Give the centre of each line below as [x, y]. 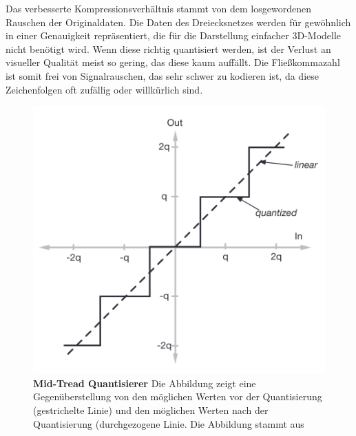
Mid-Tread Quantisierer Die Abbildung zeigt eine [145, 383]
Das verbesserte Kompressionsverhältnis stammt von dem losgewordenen [158, 8]
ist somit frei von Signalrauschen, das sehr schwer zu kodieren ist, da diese [162, 75]
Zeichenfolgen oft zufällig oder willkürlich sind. [104, 89]
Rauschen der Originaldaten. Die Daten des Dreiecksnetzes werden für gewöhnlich [178, 22]
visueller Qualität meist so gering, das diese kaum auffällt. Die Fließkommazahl [173, 62]
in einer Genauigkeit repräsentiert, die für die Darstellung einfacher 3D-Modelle [174, 35]
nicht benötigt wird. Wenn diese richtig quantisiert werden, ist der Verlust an [168, 48]
